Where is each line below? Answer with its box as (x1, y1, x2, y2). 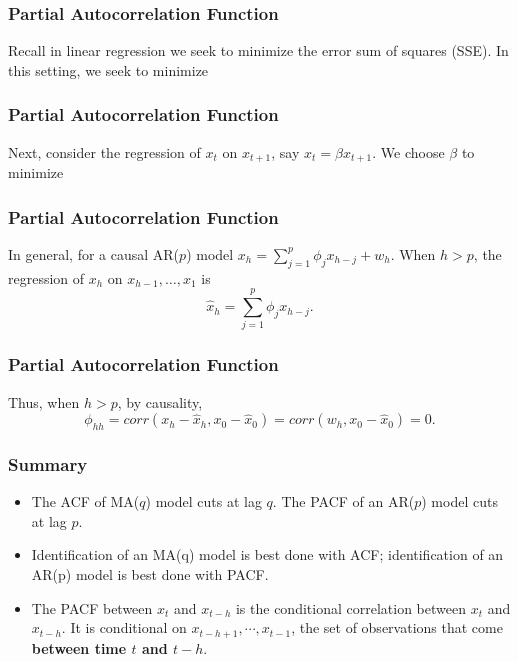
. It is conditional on (61, 617, 187, 638)
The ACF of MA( (31, 491, 140, 512)
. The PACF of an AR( (272, 491, 415, 512)
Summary (8, 451, 88, 476)
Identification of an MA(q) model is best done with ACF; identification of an (31, 544, 504, 565)
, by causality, (117, 391, 203, 412)
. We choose (372, 141, 445, 162)
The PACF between (31, 597, 153, 618)
